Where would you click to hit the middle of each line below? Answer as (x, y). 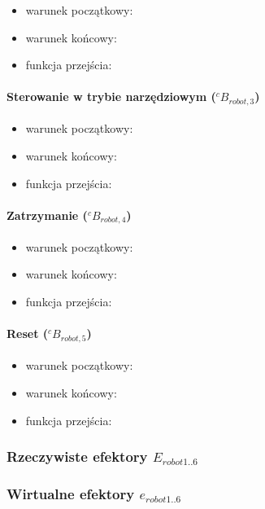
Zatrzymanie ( (47, 215)
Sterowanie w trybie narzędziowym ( (111, 97)
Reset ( (28, 333)
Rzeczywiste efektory (77, 456)
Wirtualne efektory (71, 493)
